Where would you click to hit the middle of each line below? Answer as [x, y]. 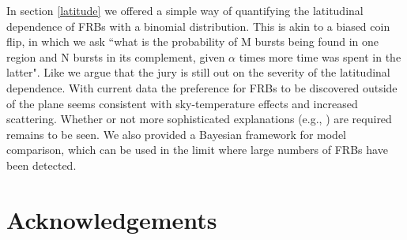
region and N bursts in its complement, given [116, 56]
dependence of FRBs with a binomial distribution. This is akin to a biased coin [198, 26]
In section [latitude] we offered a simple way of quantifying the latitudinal [185, 10]
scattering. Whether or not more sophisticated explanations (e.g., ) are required [199, 119]
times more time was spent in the [320, 56]
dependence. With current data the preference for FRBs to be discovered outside [202, 87]
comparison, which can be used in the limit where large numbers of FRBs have [197, 150]
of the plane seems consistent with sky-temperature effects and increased [182, 103]
